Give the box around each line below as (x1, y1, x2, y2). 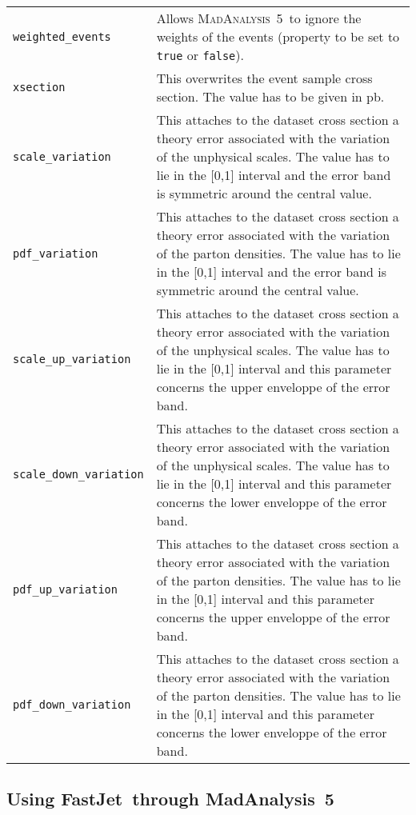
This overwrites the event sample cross (156, 69, 373, 87)
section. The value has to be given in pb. (156, 87, 385, 106)
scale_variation (13, 150, 111, 163)
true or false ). (156, 46, 244, 64)
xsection (13, 81, 66, 94)
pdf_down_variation (13, 698, 131, 711)
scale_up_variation (13, 353, 131, 366)
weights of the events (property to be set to (156, 27, 400, 46)
